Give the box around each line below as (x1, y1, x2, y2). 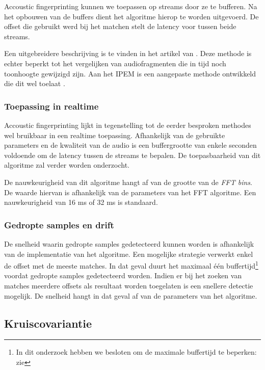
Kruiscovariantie (4, 315, 92, 331)
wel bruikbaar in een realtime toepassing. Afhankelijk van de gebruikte (4, 129, 225, 140)
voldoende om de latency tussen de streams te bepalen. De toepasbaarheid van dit (4, 149, 261, 160)
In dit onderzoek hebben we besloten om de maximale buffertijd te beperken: (16, 347, 257, 357)
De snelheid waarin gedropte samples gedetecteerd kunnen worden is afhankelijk (4, 238, 254, 249)
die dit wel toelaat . (4, 78, 65, 89)
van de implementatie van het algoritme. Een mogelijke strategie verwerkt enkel (4, 248, 253, 259)
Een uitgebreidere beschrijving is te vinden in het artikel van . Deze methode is (4, 48, 252, 59)
